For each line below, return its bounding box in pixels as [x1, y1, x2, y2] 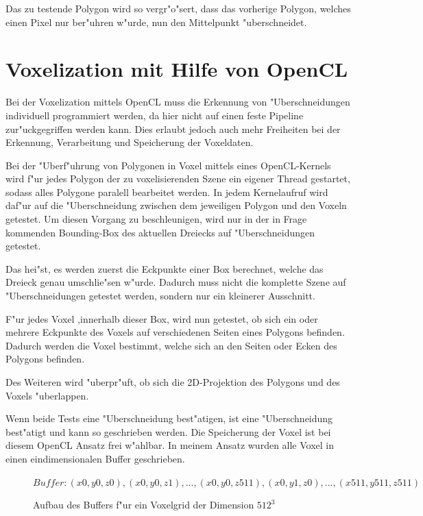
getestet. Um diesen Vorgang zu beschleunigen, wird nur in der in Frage [5, 212, 307, 226]
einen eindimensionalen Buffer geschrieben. [5, 451, 185, 465]
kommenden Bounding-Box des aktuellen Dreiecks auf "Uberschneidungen [5, 225, 315, 239]
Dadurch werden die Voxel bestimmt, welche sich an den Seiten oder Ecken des [5, 338, 337, 352]
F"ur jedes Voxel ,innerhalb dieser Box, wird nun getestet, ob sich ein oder [5, 311, 318, 325]
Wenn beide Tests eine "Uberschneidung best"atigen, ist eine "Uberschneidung [5, 411, 333, 426]
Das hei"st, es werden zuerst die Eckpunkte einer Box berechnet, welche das [5, 261, 324, 275]
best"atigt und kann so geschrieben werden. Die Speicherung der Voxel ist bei [5, 424, 331, 439]
